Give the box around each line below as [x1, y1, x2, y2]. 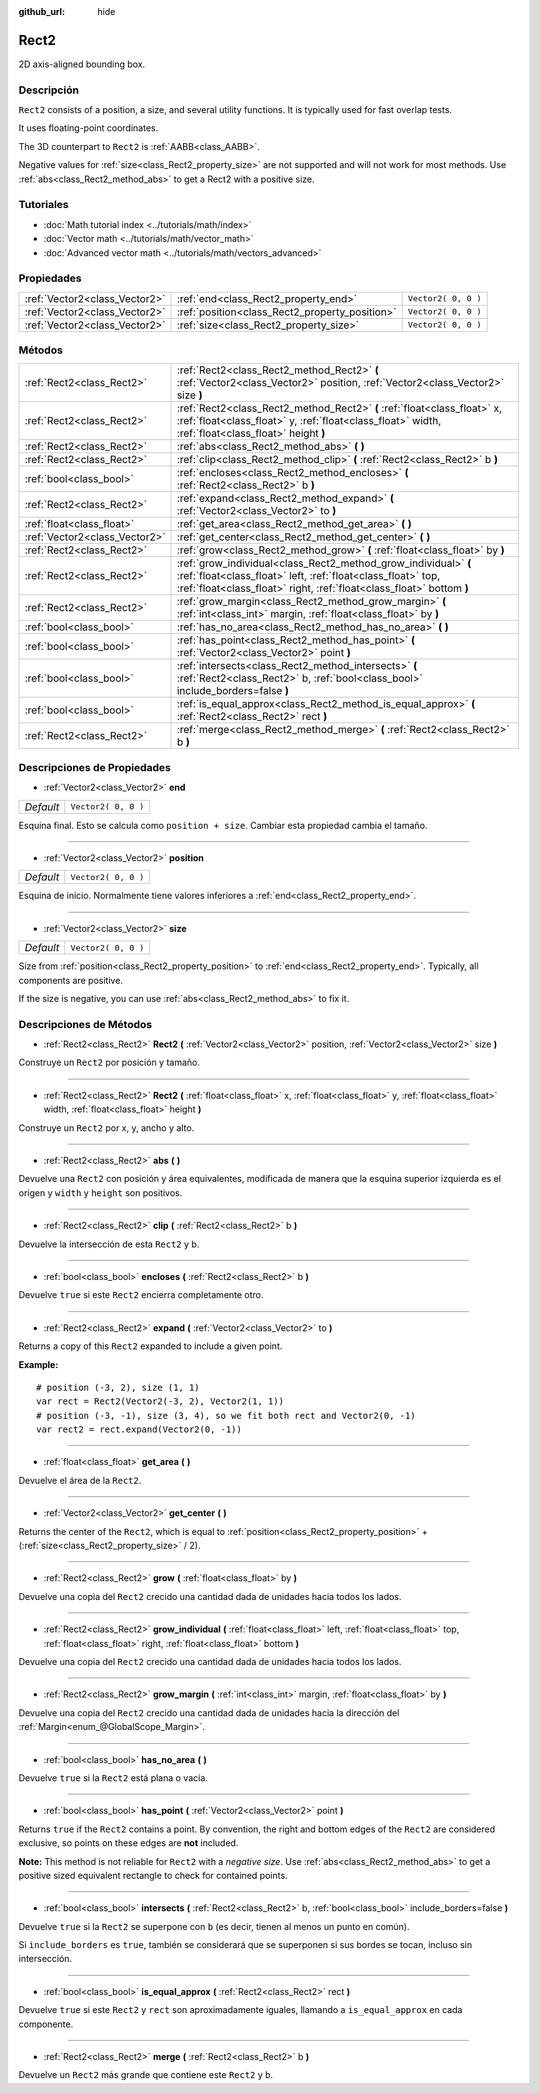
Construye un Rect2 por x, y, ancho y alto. [18, 1121, 195, 1134]
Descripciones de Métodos [18, 1017, 153, 1031]
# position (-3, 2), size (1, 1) [36, 1381, 200, 1393]
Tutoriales [18, 198, 69, 212]
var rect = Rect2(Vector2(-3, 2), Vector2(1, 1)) [36, 1396, 285, 1407]
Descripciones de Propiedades [18, 760, 172, 774]
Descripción [18, 83, 80, 97]
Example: [18, 1358, 59, 1370]
